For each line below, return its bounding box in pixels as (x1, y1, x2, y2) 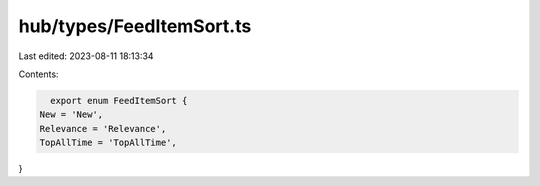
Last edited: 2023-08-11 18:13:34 (18, 50, 154, 62)
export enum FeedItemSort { (50, 95, 188, 106)
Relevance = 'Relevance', (39, 123, 167, 134)
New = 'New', (39, 109, 104, 120)
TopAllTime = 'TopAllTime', (39, 137, 177, 149)
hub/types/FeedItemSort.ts (18, 15, 252, 37)
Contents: (18, 68, 59, 80)
